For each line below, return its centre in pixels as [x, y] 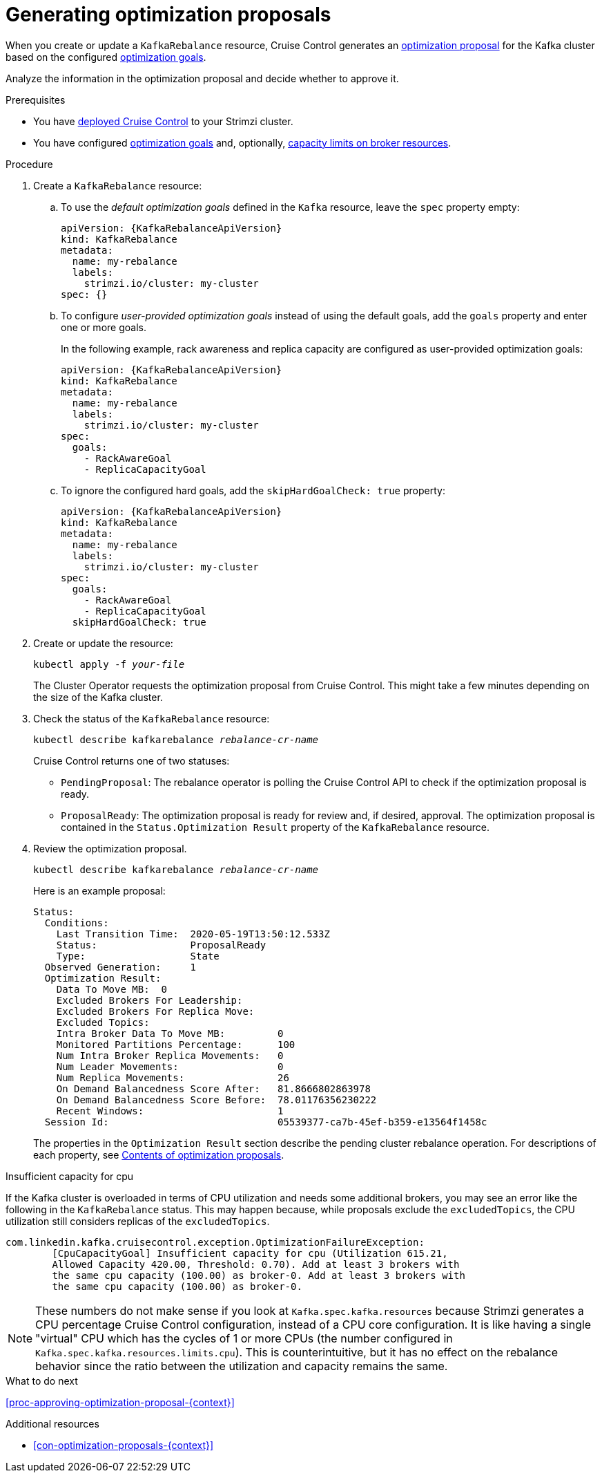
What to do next [42, 1381]
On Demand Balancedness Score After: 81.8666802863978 [213, 1088]
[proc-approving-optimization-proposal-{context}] [120, 1402]
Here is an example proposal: [99, 890]
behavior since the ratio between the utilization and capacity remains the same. [242, 1366]
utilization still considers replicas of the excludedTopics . [138, 1221]
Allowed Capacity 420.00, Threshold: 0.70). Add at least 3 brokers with [256, 1264]
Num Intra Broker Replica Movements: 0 [170, 1055]
